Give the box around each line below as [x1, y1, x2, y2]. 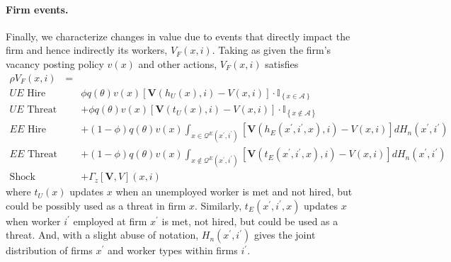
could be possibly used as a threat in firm [6, 198, 186, 212]
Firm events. [6, 1, 69, 16]
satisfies [265, 56, 299, 71]
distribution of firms [6, 243, 93, 258]
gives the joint [253, 227, 316, 242]
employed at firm [73, 213, 147, 228]
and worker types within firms [107, 243, 238, 258]
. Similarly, [195, 198, 242, 212]
